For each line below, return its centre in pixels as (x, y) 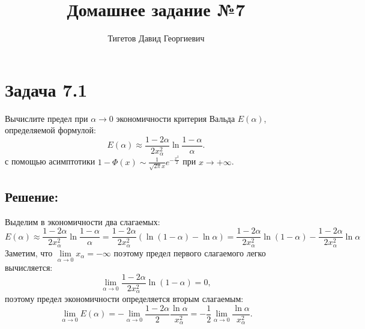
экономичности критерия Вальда (176, 118)
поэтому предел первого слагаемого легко (190, 252)
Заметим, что (29, 252)
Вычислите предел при (47, 118)
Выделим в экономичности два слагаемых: (83, 221)
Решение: (32, 196)
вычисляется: (29, 267)
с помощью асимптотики (50, 161)
